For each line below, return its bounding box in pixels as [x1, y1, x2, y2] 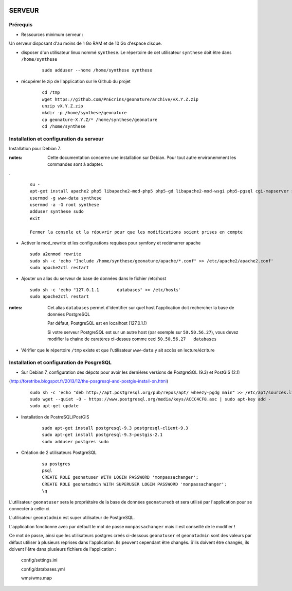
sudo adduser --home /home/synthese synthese [42, 68, 153, 73]
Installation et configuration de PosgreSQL [9, 359, 112, 366]
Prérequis [9, 21, 33, 28]
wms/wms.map [21, 575, 52, 581]
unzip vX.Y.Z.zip [42, 103, 83, 109]
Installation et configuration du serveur [9, 135, 104, 142]
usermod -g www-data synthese [30, 195, 102, 201]
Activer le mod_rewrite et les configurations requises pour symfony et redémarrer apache [21, 240, 201, 245]
